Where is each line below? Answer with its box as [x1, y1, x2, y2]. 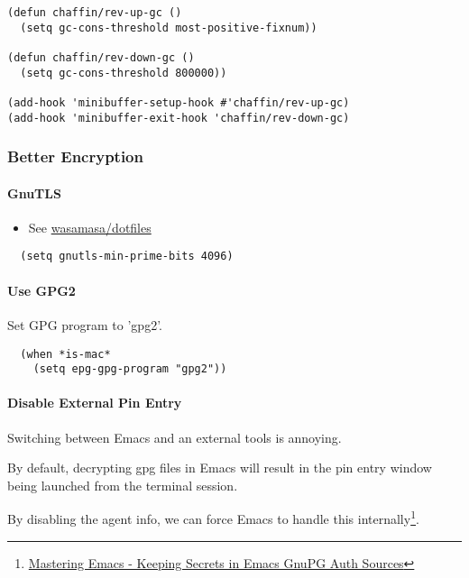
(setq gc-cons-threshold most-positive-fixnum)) [20, 21, 317, 34]
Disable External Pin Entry [7, 393, 182, 412]
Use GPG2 [7, 280, 76, 299]
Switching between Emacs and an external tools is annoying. [7, 427, 342, 446]
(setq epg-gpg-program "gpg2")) [32, 362, 227, 376]
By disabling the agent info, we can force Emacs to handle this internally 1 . [7, 507, 419, 528]
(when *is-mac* [20, 347, 111, 361]
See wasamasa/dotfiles [28, 217, 152, 236]
